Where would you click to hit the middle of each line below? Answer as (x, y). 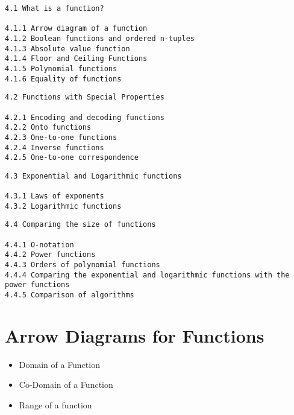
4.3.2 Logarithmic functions (63, 206)
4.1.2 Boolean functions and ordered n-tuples (100, 38)
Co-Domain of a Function (66, 385)
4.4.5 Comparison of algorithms (70, 295)
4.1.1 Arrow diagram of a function (76, 29)
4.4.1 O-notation (39, 245)
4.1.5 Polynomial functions (61, 68)
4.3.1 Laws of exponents (55, 196)
